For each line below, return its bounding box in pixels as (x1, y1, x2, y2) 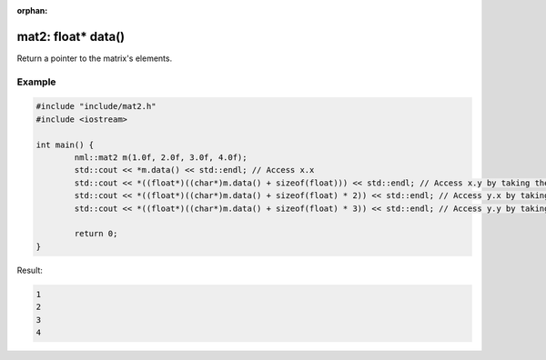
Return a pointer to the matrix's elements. (16, 53, 173, 64)
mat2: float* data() (16, 28, 126, 45)
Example (16, 75, 56, 88)
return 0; (74, 228, 118, 239)
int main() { (35, 139, 95, 150)
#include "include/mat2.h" (35, 101, 157, 112)
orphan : (16, 5, 48, 15)
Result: (16, 265, 43, 275)
